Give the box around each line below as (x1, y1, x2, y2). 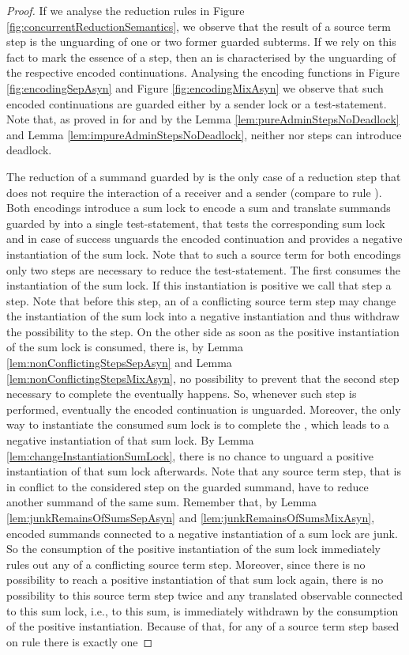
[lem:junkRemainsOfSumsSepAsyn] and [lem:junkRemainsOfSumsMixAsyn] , (6, 509, 375, 525)
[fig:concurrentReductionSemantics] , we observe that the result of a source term (6, 17, 391, 34)
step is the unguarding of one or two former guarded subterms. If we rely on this (6, 33, 396, 50)
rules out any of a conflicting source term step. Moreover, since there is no (6, 555, 366, 572)
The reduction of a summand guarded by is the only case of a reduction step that (6, 168, 401, 184)
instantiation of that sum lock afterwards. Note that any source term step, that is (6, 463, 401, 479)
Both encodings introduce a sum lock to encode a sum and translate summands (6, 199, 391, 216)
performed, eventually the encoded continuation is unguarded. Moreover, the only (6, 400, 401, 417)
